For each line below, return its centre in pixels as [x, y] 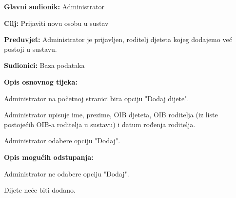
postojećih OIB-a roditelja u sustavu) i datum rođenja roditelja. [100, 124]
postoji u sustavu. [30, 49]
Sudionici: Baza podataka [44, 65]
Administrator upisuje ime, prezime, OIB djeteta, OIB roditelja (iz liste [111, 115]
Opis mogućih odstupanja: [49, 157]
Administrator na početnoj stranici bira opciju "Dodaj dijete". [97, 98]
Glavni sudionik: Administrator [54, 6]
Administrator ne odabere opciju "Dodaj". [67, 173]
